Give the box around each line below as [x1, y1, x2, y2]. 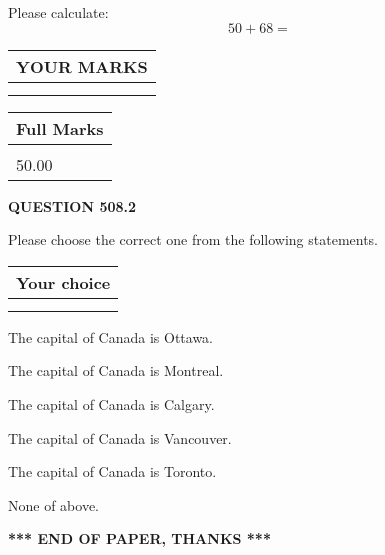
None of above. [8, 494, 99, 515]
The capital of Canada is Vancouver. [8, 427, 232, 448]
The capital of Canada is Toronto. [8, 461, 217, 482]
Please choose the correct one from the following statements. [8, 229, 379, 250]
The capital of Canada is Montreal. [8, 360, 224, 381]
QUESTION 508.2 [8, 195, 137, 216]
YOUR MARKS [16, 54, 148, 78]
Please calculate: [8, 2, 109, 22]
